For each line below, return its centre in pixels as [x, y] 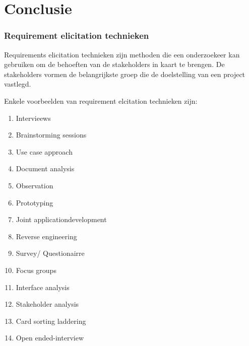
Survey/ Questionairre [50, 253]
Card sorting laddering [51, 321]
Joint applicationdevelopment [61, 219]
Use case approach [44, 151]
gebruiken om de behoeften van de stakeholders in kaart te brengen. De [114, 64]
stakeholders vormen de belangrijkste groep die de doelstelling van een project [125, 74]
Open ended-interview [50, 338]
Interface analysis [43, 287]
